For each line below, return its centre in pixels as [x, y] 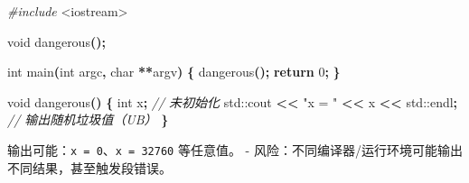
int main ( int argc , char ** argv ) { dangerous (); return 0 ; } [174, 72]
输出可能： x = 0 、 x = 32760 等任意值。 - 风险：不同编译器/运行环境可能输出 [235, 149]
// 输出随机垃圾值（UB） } [88, 119]
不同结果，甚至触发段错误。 [89, 167]
